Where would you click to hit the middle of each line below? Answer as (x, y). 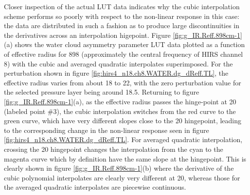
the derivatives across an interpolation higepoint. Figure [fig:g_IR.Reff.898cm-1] (123, 35)
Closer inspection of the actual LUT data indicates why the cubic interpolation (122, 6)
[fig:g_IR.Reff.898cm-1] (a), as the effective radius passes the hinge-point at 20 (120, 101)
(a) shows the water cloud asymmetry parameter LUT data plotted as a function (125, 44)
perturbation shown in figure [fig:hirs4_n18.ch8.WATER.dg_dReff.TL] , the (116, 73)
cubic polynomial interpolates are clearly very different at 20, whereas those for (122, 177)
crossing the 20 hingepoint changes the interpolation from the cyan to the (114, 149)
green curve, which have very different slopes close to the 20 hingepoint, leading (123, 121)
